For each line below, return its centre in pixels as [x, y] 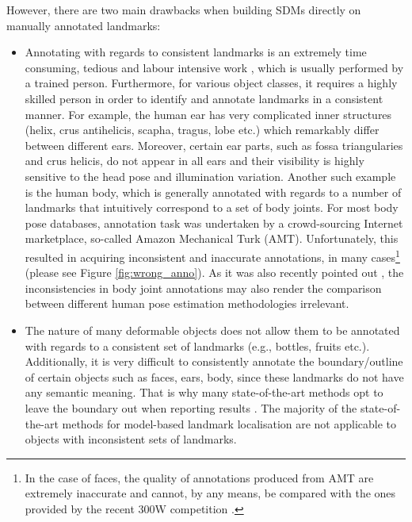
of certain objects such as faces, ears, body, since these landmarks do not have [214, 376]
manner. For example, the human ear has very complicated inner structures [208, 114]
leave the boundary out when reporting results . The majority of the [191, 407]
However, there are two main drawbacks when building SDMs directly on [184, 10]
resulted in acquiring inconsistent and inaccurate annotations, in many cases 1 [212, 255]
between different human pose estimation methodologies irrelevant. [187, 303]
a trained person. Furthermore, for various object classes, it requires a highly [211, 83]
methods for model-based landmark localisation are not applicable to [229, 423]
